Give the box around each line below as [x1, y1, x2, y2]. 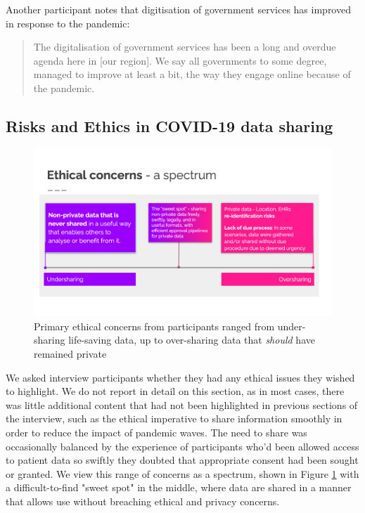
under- [277, 318, 306, 333]
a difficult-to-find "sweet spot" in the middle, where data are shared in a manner [6, 480, 352, 495]
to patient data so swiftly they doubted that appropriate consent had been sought [6, 453, 359, 467]
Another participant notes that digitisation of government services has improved [6, 2, 351, 16]
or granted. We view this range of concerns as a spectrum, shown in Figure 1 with [6, 466, 359, 481]
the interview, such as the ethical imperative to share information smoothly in [6, 411, 342, 426]
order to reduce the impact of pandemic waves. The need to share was [6, 425, 307, 440]
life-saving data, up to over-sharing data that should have [68, 332, 315, 347]
